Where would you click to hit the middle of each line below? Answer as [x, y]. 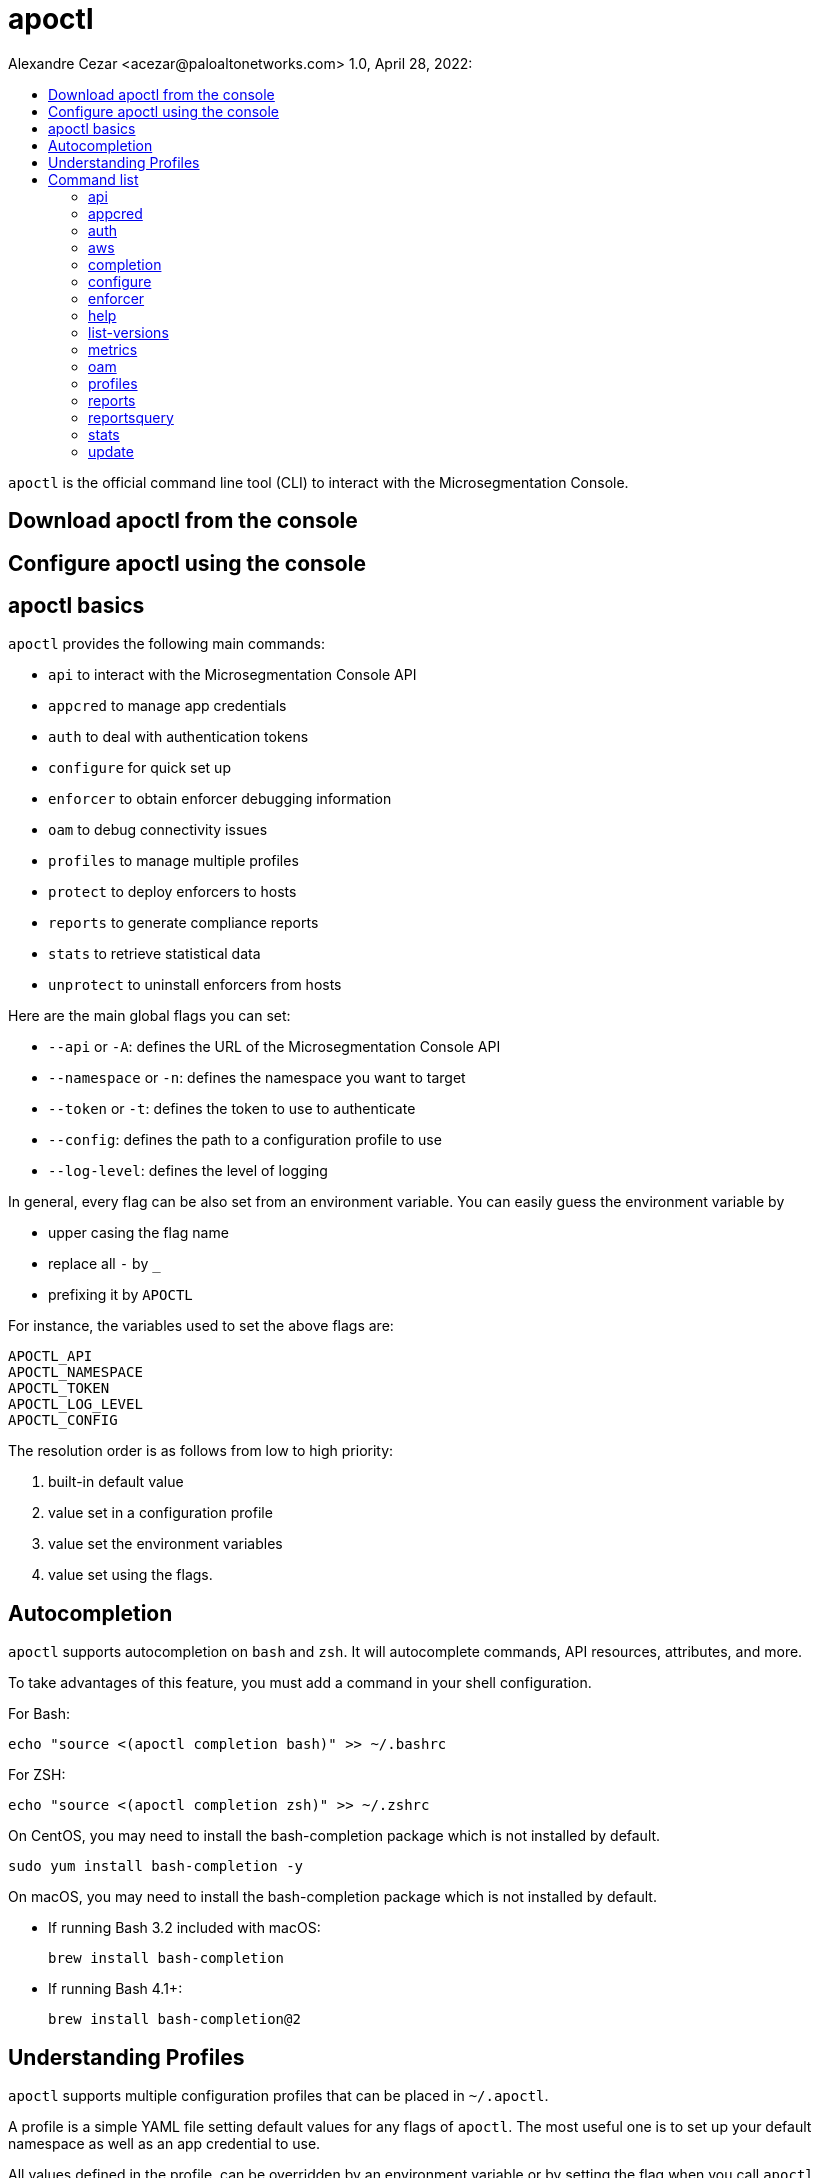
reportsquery [131, 417]
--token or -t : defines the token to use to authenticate [232, 1109]
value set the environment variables [165, 1544]
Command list [93, 179]
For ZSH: [37, 1775]
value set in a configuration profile [160, 1513]
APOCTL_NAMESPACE [75, 1372]
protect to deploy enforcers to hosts [172, 892]
